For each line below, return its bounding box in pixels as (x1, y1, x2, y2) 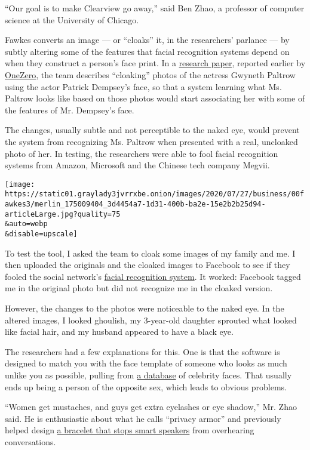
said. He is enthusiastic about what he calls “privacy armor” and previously (5, 412, 281, 424)
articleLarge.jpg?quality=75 (5, 209, 121, 218)
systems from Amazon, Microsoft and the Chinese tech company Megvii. (5, 159, 270, 171)
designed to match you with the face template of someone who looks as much (5, 357, 287, 369)
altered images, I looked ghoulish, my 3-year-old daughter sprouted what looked (5, 313, 297, 326)
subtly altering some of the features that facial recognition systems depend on (5, 45, 290, 57)
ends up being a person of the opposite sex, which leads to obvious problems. (5, 380, 287, 393)
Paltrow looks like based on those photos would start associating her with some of (5, 92, 305, 104)
